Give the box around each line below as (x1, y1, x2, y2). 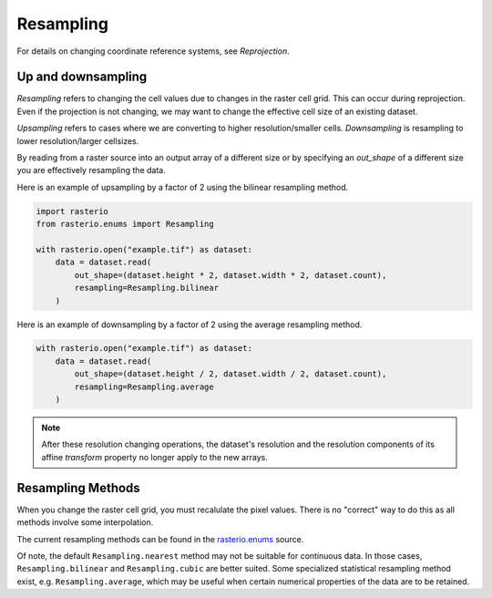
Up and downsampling (16, 69, 148, 85)
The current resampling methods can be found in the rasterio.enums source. (16, 533, 304, 544)
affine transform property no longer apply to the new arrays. (41, 451, 268, 462)
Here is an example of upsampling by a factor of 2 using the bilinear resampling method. (16, 181, 349, 192)
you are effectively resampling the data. (16, 165, 166, 176)
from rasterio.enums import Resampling (36, 219, 214, 230)
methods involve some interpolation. (16, 517, 154, 528)
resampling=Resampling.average (74, 381, 214, 392)
